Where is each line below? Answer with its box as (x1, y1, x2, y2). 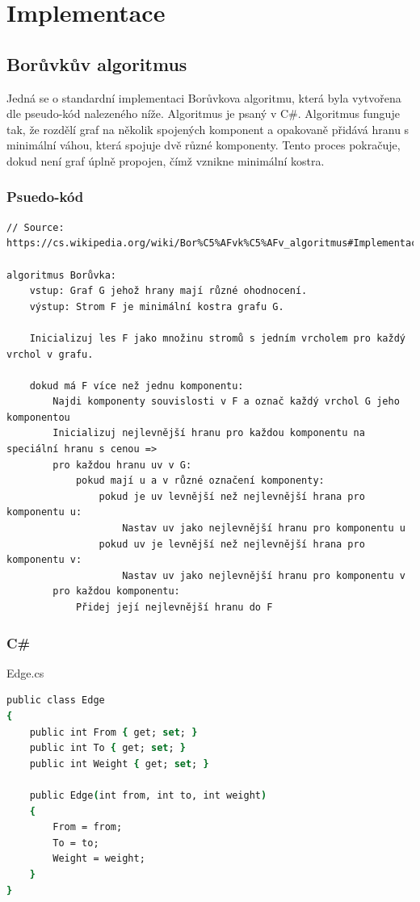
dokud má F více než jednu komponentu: (29, 380, 244, 392)
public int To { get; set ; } (29, 742, 186, 754)
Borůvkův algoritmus (6, 51, 187, 76)
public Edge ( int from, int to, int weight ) (29, 789, 267, 801)
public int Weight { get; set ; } (29, 757, 209, 770)
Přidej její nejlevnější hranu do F (75, 602, 273, 614)
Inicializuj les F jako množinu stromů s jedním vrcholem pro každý (29, 332, 405, 344)
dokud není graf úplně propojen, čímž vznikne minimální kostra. (6, 152, 325, 169)
